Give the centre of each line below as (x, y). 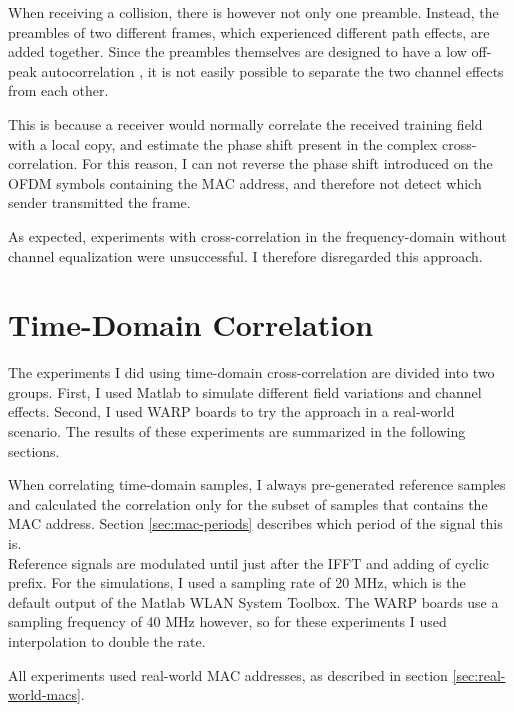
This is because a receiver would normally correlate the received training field (245, 123)
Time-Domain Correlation (191, 324)
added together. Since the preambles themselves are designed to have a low (237, 51)
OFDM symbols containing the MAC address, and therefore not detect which (245, 182)
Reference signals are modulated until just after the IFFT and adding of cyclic (248, 562)
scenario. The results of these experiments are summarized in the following (237, 431)
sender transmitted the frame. (99, 202)
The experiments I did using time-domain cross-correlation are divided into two (251, 372)
